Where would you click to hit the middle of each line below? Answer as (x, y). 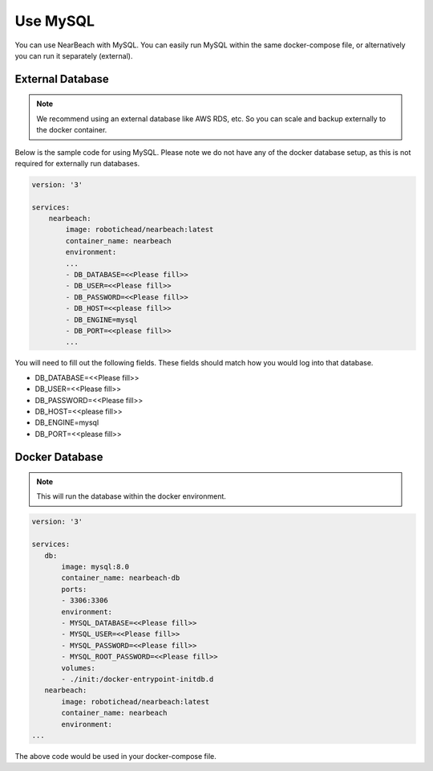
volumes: (79, 668)
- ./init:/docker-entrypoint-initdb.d (138, 679)
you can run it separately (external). (74, 55)
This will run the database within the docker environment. (131, 496)
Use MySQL (55, 21)
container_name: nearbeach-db (121, 578)
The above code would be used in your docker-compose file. (115, 756)
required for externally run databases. (77, 163)
